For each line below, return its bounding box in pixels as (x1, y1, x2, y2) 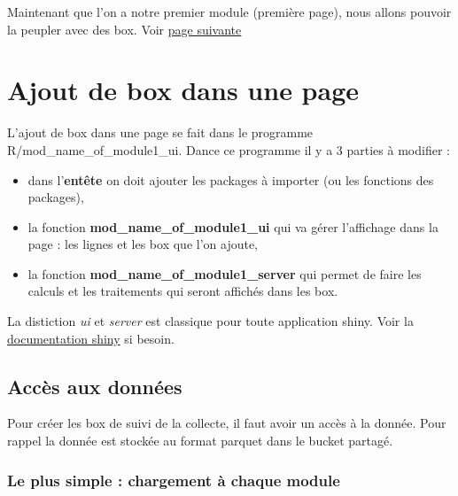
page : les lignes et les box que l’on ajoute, (27, 235, 259, 253)
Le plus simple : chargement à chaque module (7, 469, 340, 491)
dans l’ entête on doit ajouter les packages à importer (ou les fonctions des (27, 170, 434, 189)
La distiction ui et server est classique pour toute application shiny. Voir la (7, 312, 414, 330)
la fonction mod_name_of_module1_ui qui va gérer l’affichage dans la (27, 217, 439, 236)
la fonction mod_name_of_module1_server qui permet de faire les (27, 264, 422, 283)
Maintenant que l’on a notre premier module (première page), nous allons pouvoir (7, 3, 452, 20)
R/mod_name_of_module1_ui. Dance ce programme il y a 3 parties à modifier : (7, 140, 450, 159)
